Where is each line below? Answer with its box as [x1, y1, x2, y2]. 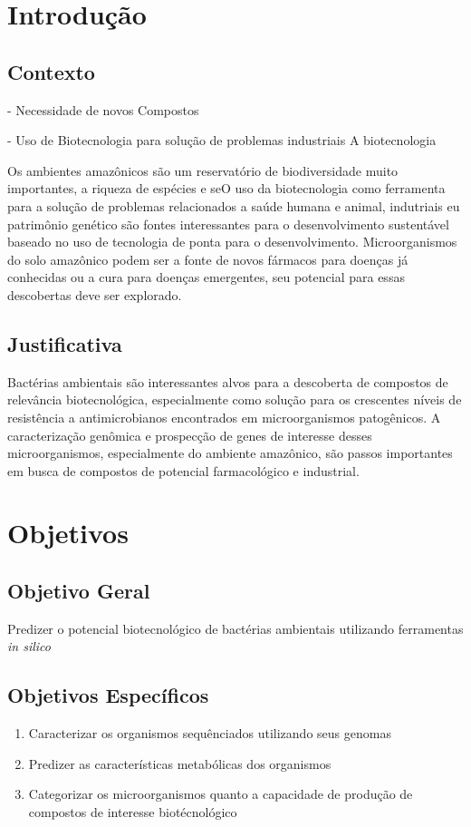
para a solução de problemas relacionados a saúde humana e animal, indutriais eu [7, 196, 460, 215]
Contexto [7, 57, 95, 85]
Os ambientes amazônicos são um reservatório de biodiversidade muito [7, 161, 399, 180]
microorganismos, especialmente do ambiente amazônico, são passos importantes [7, 443, 453, 462]
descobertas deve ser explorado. [7, 285, 182, 304]
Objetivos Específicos [7, 681, 209, 709]
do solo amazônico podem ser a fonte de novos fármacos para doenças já [7, 249, 409, 268]
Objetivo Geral [7, 577, 150, 605]
